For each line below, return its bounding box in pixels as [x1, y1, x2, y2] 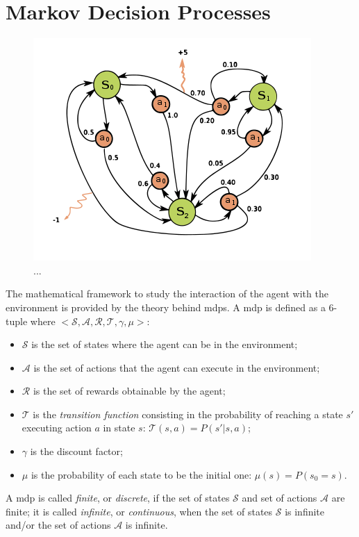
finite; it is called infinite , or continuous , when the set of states [6, 504, 273, 518]
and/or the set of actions [6, 518, 111, 532]
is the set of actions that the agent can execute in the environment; [33, 360, 320, 374]
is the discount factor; [30, 444, 123, 458]
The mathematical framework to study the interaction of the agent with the [6, 286, 328, 301]
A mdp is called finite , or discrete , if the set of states [6, 490, 230, 505]
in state [103, 420, 135, 435]
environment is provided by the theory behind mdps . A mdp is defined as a [6, 299, 326, 314]
